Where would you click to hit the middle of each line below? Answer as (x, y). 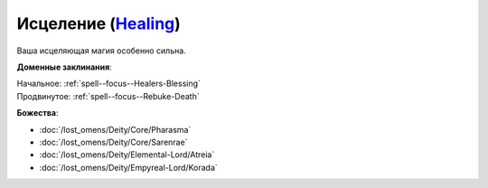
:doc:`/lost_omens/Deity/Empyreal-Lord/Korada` (129, 167)
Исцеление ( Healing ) (99, 23)
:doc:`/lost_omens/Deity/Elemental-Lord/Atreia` (127, 155)
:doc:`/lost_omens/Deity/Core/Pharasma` (115, 129)
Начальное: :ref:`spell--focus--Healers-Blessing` (108, 84)
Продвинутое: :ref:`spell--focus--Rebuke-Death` (108, 96)
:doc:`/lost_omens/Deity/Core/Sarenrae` (113, 142)
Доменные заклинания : (64, 67)
